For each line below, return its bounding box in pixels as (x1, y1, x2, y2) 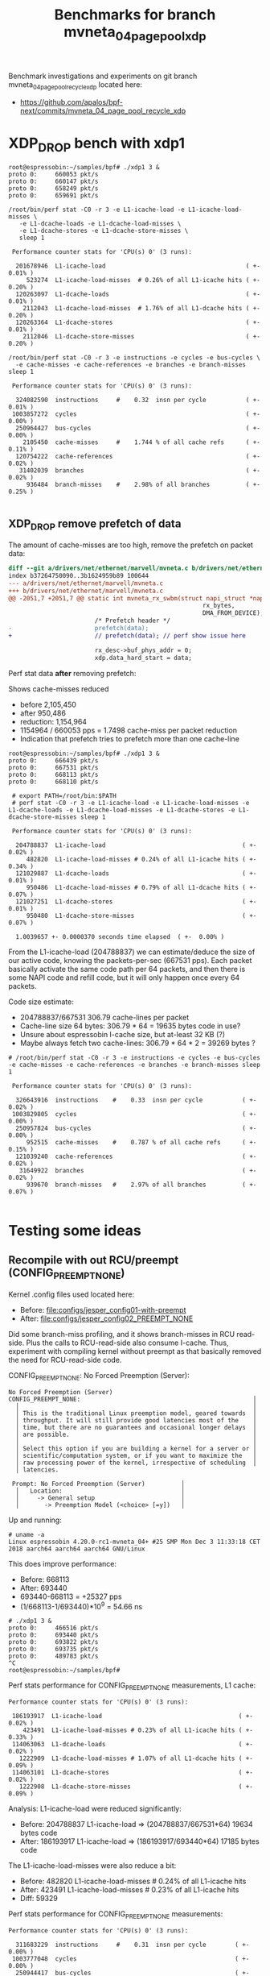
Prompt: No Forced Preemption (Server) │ (11, 1480, 185, 1488)
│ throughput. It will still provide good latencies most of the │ (15, 1416, 257, 1424)
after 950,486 (19, 708, 67, 718)
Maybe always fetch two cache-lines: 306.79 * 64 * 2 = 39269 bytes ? (19, 1038, 256, 1048)
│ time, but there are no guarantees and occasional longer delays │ (15, 1423, 257, 1431)
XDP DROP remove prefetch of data (8, 517, 182, 533)
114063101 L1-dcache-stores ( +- (11, 1769, 253, 1777)
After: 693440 (19, 1583, 67, 1592)
